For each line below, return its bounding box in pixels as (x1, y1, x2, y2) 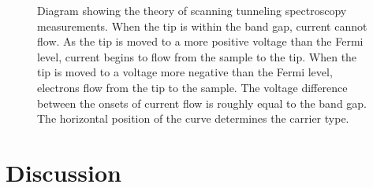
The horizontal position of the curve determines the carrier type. (37, 110, 349, 127)
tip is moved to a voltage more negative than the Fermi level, (37, 64, 333, 80)
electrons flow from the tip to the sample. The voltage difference (37, 79, 348, 95)
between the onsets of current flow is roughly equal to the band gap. (37, 94, 367, 111)
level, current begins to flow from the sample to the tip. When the (37, 48, 357, 65)
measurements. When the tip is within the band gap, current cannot (37, 17, 367, 34)
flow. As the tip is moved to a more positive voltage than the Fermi (37, 33, 364, 50)
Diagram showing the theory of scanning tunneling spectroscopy (37, 2, 347, 18)
